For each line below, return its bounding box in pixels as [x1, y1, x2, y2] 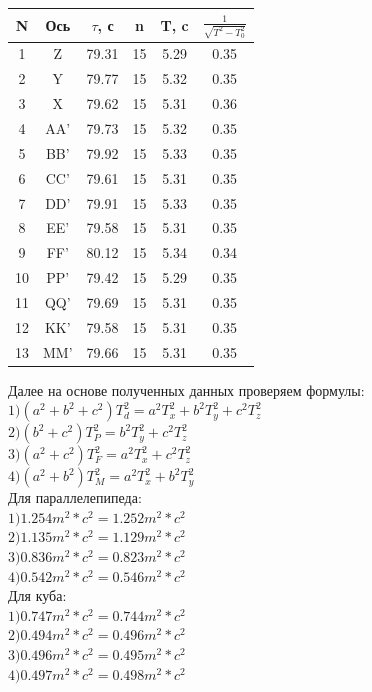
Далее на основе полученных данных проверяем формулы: [8, 379, 365, 400]
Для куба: [8, 585, 67, 606]
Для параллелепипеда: [8, 487, 142, 508]
